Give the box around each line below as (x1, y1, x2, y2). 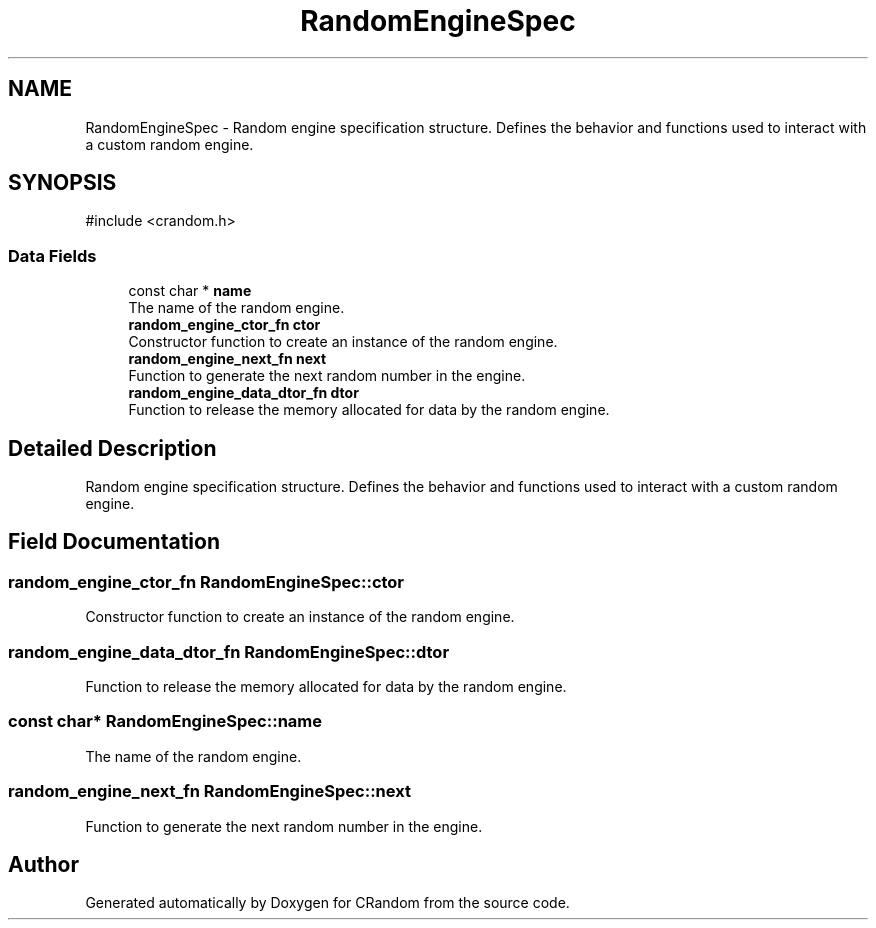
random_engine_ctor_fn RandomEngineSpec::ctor (8, 571, 405, 592)
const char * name (128, 282, 252, 300)
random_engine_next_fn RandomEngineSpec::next (8, 781, 411, 802)
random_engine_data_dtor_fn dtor (128, 384, 359, 402)
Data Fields (8, 245, 97, 266)
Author (8, 851, 79, 877)
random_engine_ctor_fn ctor (128, 316, 321, 334)
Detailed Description (8, 435, 217, 461)
